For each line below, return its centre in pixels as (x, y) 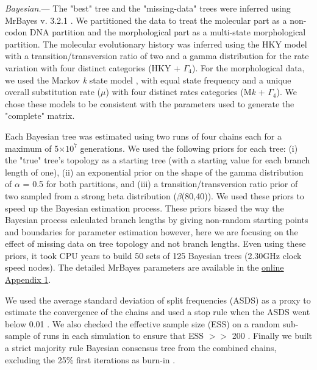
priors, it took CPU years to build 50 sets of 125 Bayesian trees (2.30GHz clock (153, 255)
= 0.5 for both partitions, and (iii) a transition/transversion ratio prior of (160, 184)
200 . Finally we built (272, 336)
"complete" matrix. (40, 116)
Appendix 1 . (28, 279)
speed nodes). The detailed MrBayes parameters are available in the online (144, 267)
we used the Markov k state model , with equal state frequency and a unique (148, 80)
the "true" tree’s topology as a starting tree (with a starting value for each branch (158, 160)
